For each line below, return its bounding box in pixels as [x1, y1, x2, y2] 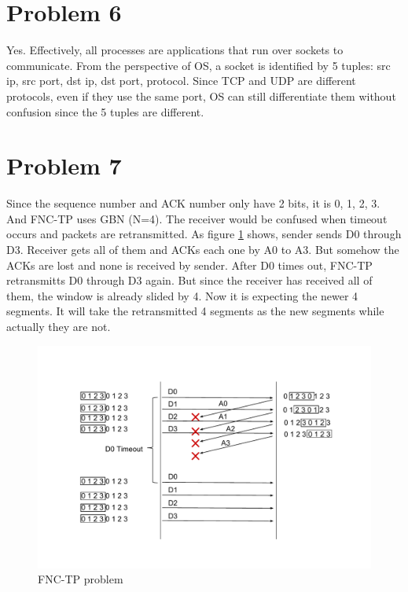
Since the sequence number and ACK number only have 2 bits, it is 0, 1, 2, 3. [6, 195, 380, 211]
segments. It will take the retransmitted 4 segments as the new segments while [6, 303, 384, 319]
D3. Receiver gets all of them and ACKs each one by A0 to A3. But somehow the [6, 241, 399, 257]
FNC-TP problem [38, 571, 123, 587]
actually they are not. [6, 318, 111, 334]
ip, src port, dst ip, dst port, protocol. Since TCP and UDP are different [6, 72, 356, 89]
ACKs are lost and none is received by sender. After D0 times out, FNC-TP [6, 256, 373, 273]
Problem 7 [6, 149, 122, 182]
